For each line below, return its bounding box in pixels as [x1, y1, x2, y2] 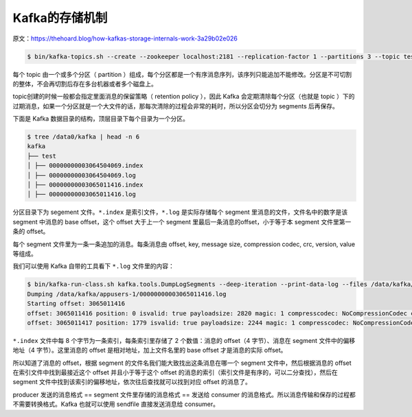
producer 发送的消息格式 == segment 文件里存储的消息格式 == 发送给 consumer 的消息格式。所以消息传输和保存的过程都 [12, 390, 356, 398]
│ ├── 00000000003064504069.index [27, 162, 144, 169]
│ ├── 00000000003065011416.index [27, 181, 144, 189]
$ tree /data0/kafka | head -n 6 [27, 133, 140, 141]
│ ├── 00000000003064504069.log [27, 171, 137, 179]
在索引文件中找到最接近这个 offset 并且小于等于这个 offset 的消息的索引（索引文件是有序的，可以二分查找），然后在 [12, 368, 338, 377]
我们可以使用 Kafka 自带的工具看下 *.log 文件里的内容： [12, 262, 174, 270]
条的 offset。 [12, 227, 49, 236]
